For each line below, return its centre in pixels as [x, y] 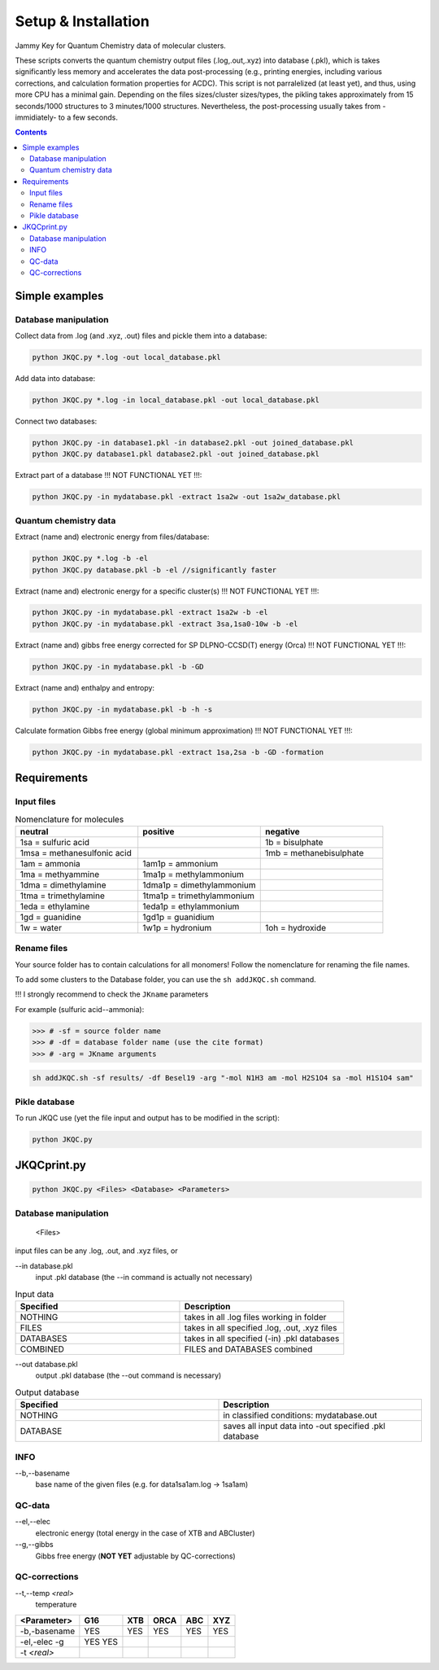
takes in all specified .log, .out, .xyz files [261, 1327]
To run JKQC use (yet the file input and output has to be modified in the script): [148, 1118]
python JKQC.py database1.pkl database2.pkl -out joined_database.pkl [176, 454]
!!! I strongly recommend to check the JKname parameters [112, 994]
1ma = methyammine [60, 874]
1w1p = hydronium [177, 927]
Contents [31, 132]
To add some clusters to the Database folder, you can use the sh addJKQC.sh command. [165, 980]
